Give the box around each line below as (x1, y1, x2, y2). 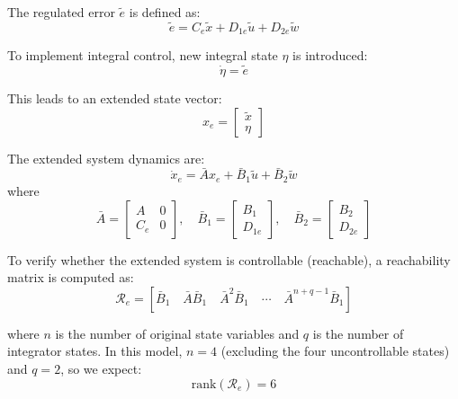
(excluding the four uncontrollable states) (220, 341, 450, 360)
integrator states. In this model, (7, 341, 183, 360)
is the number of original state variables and (55, 324, 300, 342)
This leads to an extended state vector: (7, 89, 222, 108)
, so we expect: (60, 359, 142, 377)
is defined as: (129, 3, 201, 21)
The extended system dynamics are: (7, 148, 205, 167)
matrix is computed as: (7, 268, 134, 287)
